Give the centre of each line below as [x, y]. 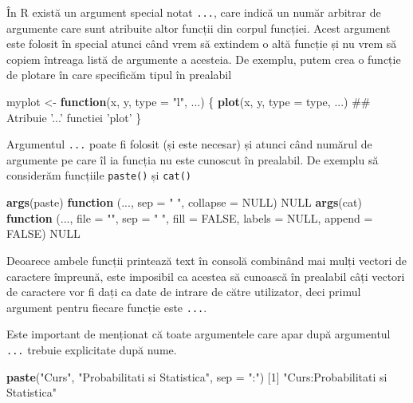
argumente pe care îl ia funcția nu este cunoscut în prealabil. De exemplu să [193, 159]
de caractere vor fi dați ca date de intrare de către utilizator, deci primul [184, 292]
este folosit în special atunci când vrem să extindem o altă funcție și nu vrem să [202, 43]
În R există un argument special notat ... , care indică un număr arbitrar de [194, 12]
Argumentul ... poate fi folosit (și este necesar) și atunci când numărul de [189, 144]
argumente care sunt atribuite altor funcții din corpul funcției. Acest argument [199, 28]
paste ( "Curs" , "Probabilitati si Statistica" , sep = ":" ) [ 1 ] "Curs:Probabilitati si [197, 376]
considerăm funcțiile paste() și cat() [99, 175]
